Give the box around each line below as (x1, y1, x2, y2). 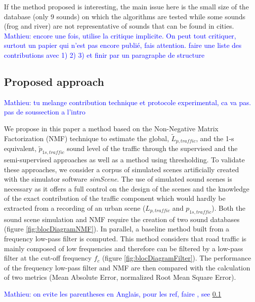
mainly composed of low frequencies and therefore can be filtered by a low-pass (4, 243, 243, 253)
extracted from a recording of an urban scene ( (4, 202, 146, 213)
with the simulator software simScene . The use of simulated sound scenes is (4, 174, 232, 184)
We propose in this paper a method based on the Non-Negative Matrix (4, 123, 218, 133)
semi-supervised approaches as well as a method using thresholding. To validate (4, 154, 245, 165)
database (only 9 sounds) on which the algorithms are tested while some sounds (4, 11, 246, 21)
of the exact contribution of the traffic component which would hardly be (4, 193, 226, 203)
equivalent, (4, 143, 37, 153)
